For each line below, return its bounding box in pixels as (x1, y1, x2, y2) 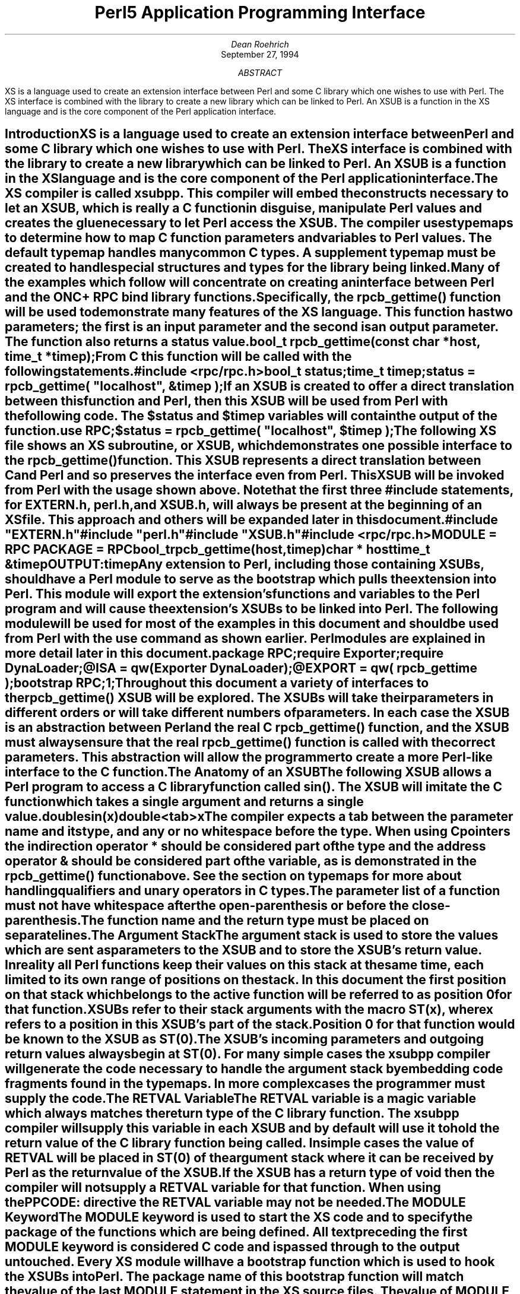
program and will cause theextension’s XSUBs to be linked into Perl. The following (5, 601, 499, 617)
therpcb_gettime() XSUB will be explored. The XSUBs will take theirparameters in (5, 690, 494, 706)
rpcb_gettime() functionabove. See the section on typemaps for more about (5, 868, 462, 884)
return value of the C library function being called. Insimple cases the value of (5, 1136, 474, 1151)
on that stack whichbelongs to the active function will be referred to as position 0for (5, 987, 512, 1003)
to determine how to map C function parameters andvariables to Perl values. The (5, 230, 492, 246)
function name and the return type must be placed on (107, 913, 429, 928)
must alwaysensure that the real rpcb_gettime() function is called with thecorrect (5, 735, 496, 750)
